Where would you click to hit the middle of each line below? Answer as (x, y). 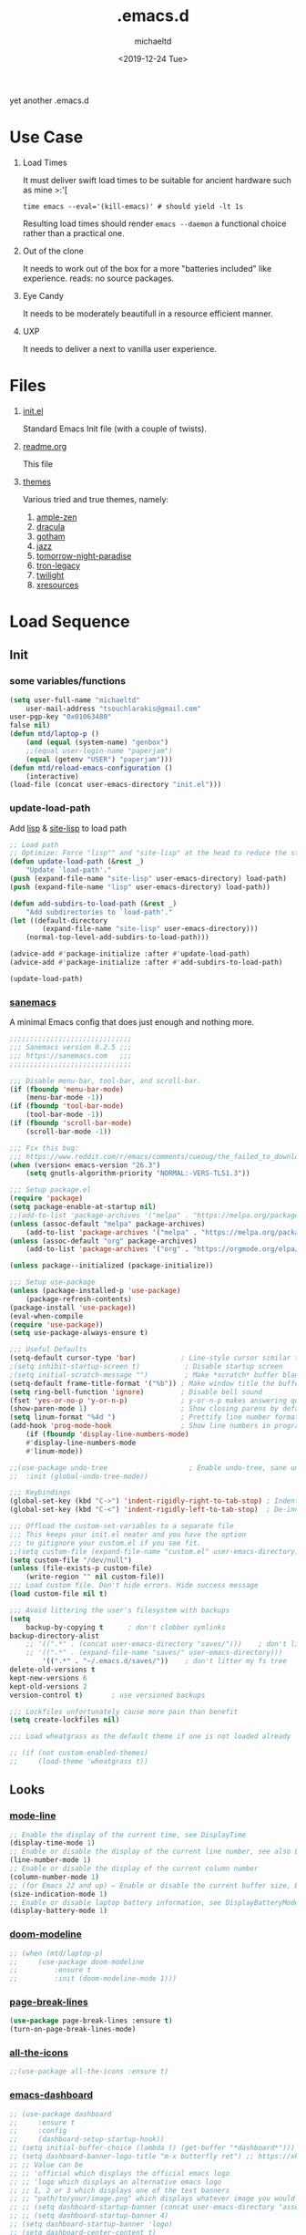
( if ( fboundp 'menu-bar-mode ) (67, 1089)
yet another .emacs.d (49, 100)
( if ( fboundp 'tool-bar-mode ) (67, 1106)
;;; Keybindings (40, 1493)
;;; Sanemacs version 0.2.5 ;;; (71, 1048)
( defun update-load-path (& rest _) (77, 862)
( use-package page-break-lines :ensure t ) (91, 2021)
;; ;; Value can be (46, 2165)
